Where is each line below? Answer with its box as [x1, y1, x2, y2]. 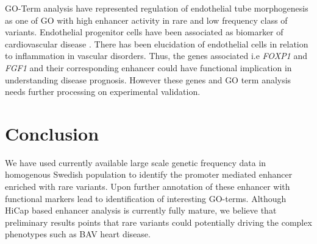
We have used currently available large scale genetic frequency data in [5, 156, 266, 169]
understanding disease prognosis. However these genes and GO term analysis [5, 73, 291, 86]
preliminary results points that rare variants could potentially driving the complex [5, 215, 312, 228]
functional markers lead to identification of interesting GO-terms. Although [5, 192, 287, 204]
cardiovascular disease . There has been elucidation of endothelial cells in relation [5, 37, 308, 50]
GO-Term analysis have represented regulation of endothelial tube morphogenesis [5, 2, 308, 14]
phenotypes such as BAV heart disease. [5, 228, 151, 240]
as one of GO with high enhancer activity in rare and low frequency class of [5, 13, 288, 26]
